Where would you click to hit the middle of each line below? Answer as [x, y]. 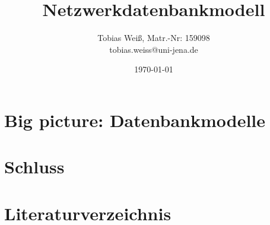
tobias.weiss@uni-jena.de [154, 49]
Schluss [34, 167]
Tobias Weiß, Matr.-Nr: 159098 [154, 38]
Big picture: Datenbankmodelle [135, 120]
